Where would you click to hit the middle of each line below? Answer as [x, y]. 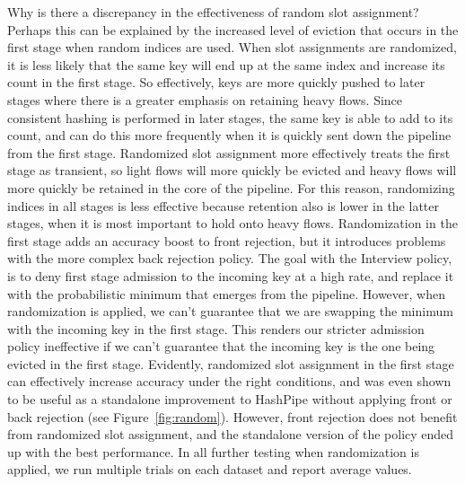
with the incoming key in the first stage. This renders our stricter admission [216, 328]
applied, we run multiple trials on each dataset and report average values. [210, 469]
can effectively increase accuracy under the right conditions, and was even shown [229, 381]
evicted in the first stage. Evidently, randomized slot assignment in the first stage [231, 363]
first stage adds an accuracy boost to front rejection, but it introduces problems [227, 240]
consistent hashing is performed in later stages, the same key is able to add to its [230, 117]
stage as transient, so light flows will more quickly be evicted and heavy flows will [232, 170]
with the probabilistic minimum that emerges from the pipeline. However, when [226, 293]
